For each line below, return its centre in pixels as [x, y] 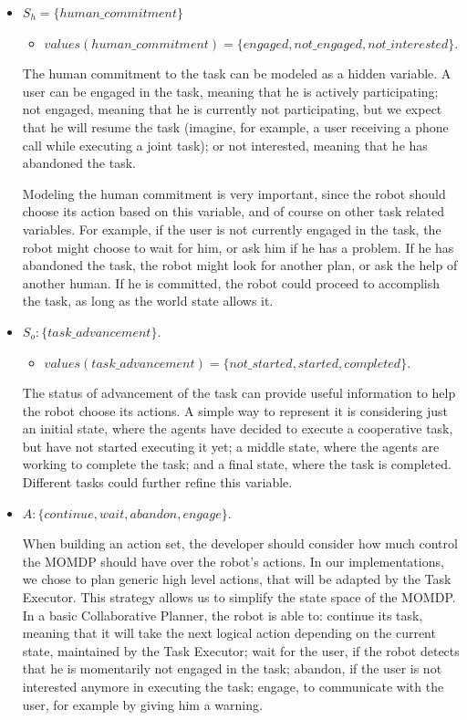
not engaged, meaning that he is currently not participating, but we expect [232, 109]
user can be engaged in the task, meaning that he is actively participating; [230, 91]
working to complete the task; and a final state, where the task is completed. [237, 464]
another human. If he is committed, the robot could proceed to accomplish [231, 282]
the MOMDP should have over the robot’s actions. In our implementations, [233, 561]
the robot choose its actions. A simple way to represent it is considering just [235, 410]
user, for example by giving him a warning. [142, 704]
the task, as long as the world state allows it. [148, 301]
